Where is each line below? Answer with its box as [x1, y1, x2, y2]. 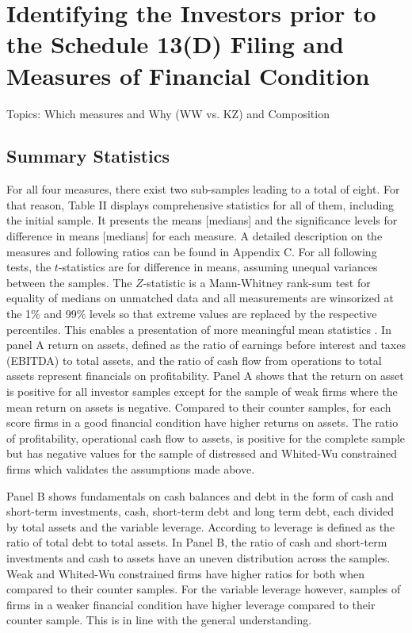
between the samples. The [6, 274, 132, 290]
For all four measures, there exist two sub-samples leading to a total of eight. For [6, 181, 400, 198]
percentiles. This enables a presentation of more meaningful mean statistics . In [6, 320, 391, 337]
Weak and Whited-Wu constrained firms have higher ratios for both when [6, 565, 364, 581]
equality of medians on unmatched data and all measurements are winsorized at [6, 290, 394, 306]
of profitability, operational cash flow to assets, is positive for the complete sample [6, 429, 406, 446]
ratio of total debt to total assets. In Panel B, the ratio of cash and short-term [6, 534, 387, 551]
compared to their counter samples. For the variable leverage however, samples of [6, 581, 401, 597]
